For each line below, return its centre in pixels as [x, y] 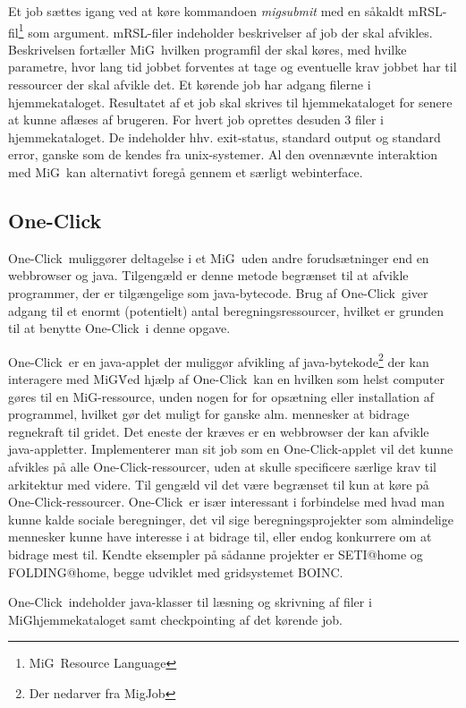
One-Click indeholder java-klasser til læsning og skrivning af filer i [190, 602]
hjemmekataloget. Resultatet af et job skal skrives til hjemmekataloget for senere [230, 102]
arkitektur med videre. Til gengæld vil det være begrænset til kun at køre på [219, 484]
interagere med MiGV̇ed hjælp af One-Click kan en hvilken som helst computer [227, 379]
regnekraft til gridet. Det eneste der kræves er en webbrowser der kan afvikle [219, 431]
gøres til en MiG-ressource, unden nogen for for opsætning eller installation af [221, 396]
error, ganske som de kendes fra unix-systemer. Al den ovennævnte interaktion [223, 154]
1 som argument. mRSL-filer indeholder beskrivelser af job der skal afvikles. [225, 30]
